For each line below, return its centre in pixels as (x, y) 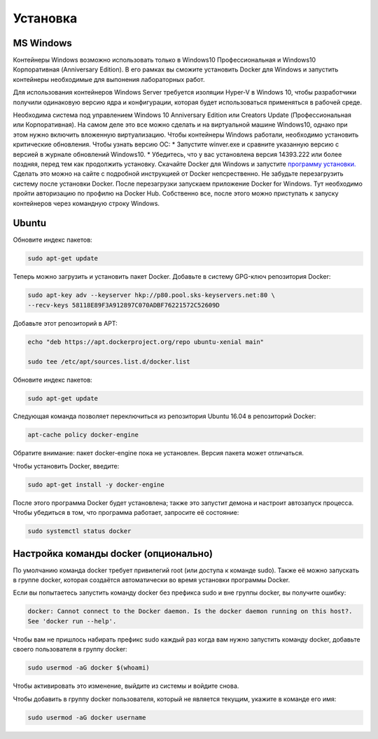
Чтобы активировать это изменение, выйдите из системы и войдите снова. (126, 686)
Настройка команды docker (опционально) (113, 553)
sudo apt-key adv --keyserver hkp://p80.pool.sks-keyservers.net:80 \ (152, 295)
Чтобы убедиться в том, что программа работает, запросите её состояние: (126, 513)
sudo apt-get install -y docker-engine (96, 484)
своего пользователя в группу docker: (70, 649)
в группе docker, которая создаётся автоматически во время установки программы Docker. (152, 580)
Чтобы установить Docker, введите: (66, 466)
